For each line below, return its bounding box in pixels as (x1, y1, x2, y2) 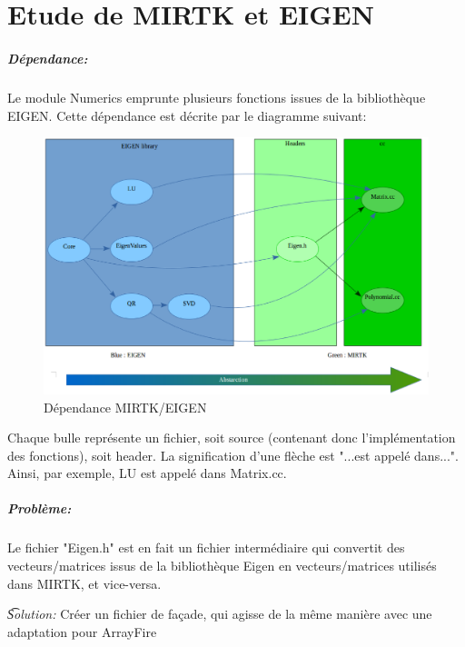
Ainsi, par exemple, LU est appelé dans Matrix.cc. (7, 463, 287, 483)
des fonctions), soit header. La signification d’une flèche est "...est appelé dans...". (7, 445, 459, 464)
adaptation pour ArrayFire (7, 622, 157, 641)
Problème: (7, 499, 72, 518)
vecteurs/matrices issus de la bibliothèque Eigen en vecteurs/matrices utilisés (7, 556, 437, 575)
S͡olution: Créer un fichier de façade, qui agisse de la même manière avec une (7, 604, 432, 623)
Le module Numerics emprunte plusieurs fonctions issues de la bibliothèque (7, 87, 426, 106)
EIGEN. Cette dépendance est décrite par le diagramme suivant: (7, 105, 367, 124)
